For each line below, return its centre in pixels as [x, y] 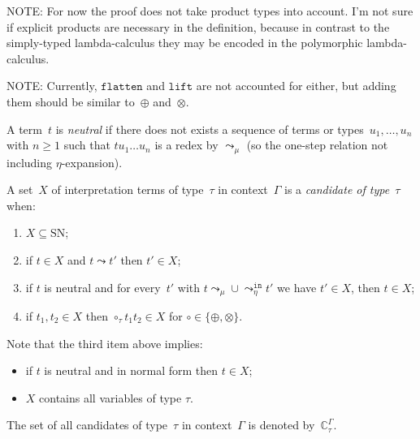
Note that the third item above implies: [105, 343]
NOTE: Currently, [52, 86]
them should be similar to [71, 101]
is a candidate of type [337, 189]
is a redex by [186, 145]
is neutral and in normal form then [131, 370]
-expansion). [92, 162]
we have [297, 287]
